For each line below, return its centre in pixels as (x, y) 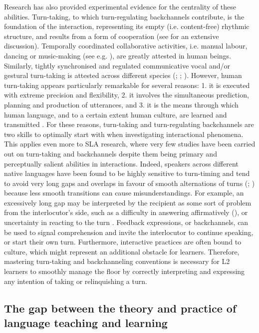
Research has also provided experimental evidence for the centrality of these (120, 6)
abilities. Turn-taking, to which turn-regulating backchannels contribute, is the (124, 16)
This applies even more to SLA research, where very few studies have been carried (130, 144)
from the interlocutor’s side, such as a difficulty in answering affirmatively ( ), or (126, 212)
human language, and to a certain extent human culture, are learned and (116, 114)
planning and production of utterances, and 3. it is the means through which (121, 104)
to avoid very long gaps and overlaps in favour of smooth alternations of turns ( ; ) (129, 183)
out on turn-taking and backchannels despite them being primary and (111, 153)
